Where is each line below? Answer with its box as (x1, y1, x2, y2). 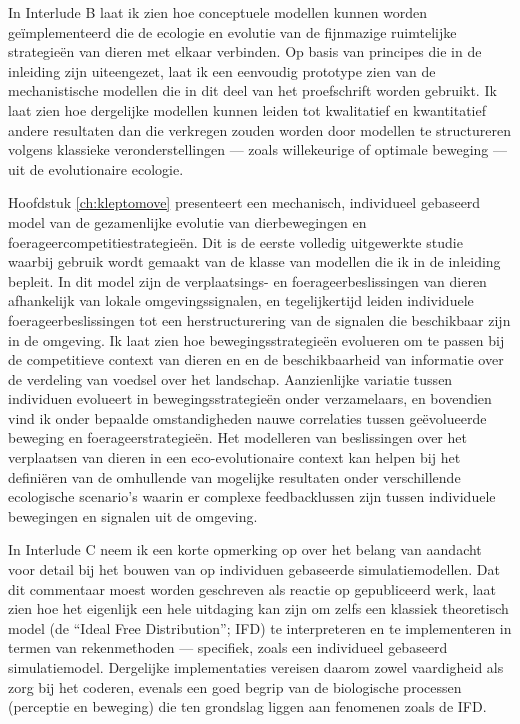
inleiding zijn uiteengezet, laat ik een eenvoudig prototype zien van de (8, 60, 436, 81)
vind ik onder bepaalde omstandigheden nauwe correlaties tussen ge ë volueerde (8, 407, 487, 428)
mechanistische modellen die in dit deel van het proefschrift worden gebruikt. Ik (8, 80, 497, 101)
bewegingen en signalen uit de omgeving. (8, 505, 258, 526)
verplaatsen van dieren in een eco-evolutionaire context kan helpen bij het (8, 447, 461, 468)
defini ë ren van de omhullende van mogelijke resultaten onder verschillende (8, 466, 461, 487)
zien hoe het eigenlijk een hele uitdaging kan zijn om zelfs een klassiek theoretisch (8, 598, 509, 619)
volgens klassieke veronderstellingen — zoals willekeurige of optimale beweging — (8, 139, 508, 160)
